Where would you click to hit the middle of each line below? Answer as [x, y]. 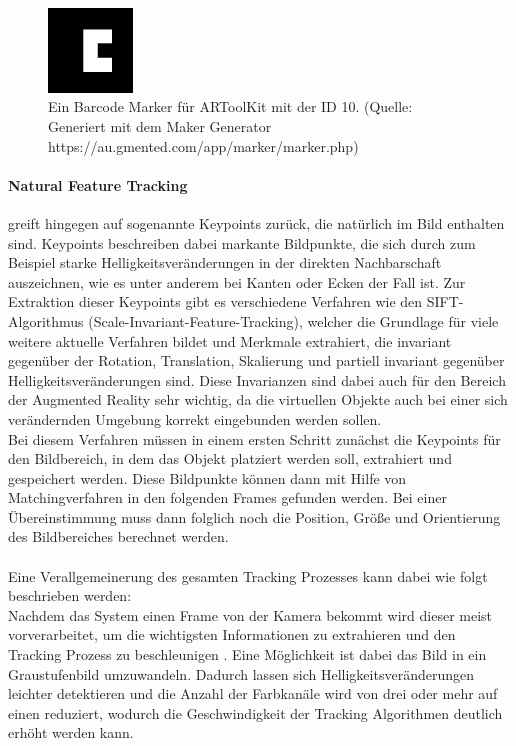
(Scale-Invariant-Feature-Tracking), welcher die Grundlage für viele [293, 320]
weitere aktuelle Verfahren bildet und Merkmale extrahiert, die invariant [230, 340]
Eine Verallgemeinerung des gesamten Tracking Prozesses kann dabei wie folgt [248, 575]
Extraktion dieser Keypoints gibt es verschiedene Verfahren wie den [215, 301]
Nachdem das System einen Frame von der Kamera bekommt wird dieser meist [250, 614]
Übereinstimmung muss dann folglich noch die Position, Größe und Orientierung [254, 516]
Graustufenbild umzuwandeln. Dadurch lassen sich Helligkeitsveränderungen [241, 673]
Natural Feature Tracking [98, 184]
